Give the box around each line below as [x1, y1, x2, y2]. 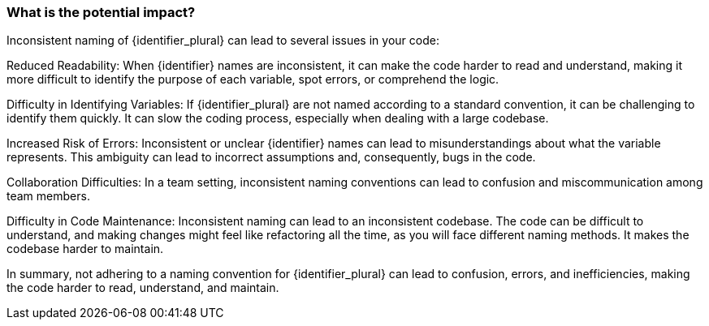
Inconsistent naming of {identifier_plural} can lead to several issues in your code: [6, 33, 439, 48]
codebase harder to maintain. [6, 242, 164, 256]
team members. [6, 189, 90, 204]
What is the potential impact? [6, 4, 196, 20]
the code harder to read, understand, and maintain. [6, 281, 279, 295]
